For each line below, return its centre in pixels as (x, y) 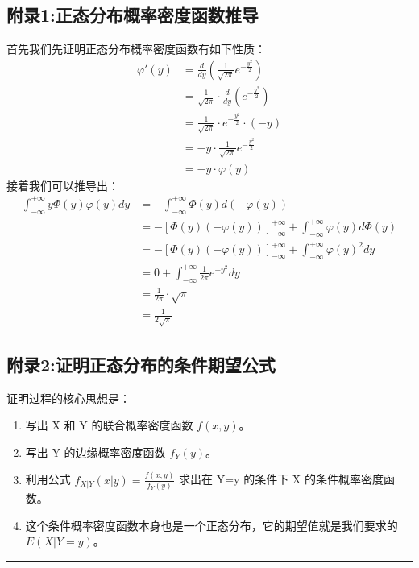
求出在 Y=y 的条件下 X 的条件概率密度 (281, 479)
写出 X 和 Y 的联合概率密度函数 (109, 425)
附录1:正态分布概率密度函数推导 (133, 15)
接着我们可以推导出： (63, 185)
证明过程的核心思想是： (68, 398)
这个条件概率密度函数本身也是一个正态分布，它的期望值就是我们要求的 (212, 525)
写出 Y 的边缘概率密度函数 (95, 452)
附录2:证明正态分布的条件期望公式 (141, 364)
